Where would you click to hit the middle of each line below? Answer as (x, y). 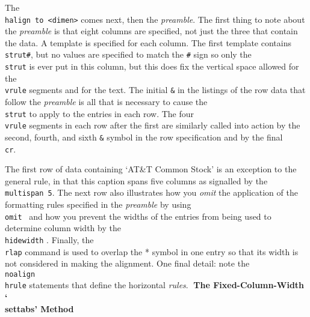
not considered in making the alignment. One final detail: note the (127, 263)
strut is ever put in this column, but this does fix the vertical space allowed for (152, 66)
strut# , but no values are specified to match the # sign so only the (128, 54)
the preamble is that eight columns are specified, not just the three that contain (151, 31)
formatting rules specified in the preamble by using (98, 204)
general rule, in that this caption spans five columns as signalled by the (136, 180)
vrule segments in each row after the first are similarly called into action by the (153, 125)
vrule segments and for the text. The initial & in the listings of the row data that (155, 90)
